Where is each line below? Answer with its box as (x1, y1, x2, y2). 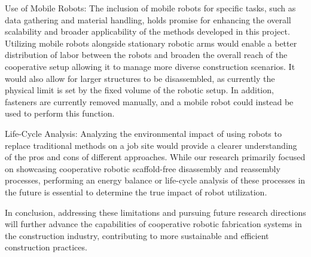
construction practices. (5, 241, 87, 253)
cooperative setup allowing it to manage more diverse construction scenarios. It (5, 60, 295, 72)
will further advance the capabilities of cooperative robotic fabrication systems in (5, 218, 302, 230)
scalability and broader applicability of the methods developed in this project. (5, 25, 290, 38)
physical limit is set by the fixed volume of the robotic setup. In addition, (5, 84, 274, 96)
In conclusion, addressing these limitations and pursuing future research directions (5, 206, 306, 218)
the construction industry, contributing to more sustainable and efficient (5, 229, 269, 241)
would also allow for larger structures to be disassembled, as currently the (5, 72, 275, 84)
